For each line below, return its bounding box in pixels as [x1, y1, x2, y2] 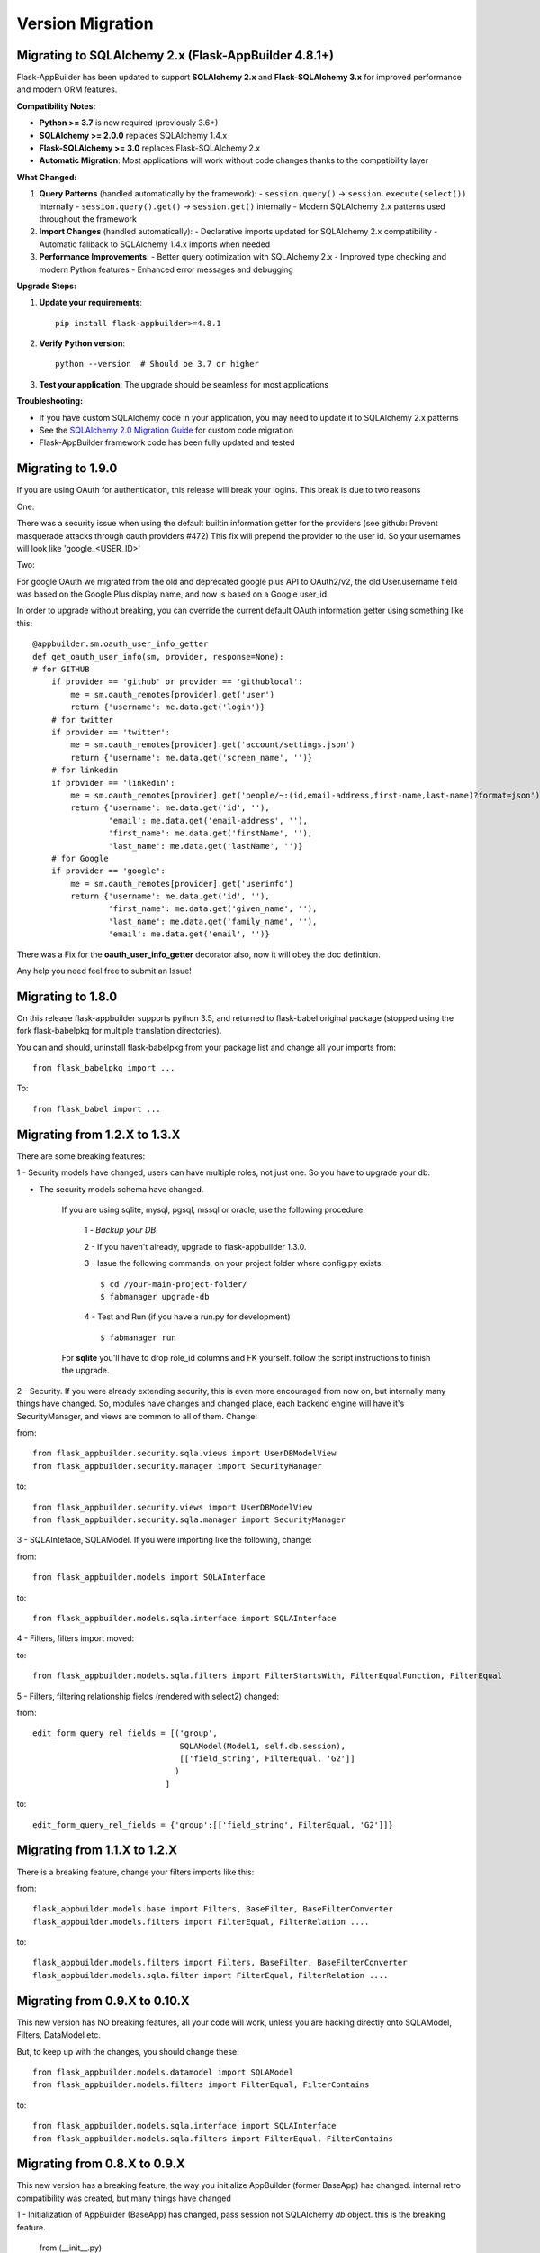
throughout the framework [39, 213, 137, 224]
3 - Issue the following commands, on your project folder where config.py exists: [84, 1258, 384, 1269]
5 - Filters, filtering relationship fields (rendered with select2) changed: [16, 1691, 279, 1701]
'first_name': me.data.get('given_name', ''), [108, 904, 318, 914]
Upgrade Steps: [16, 280, 76, 291]
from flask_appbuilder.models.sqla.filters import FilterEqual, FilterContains [32, 2133, 393, 2144]
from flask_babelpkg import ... [32, 1063, 175, 1073]
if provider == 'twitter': [50, 726, 171, 737]
